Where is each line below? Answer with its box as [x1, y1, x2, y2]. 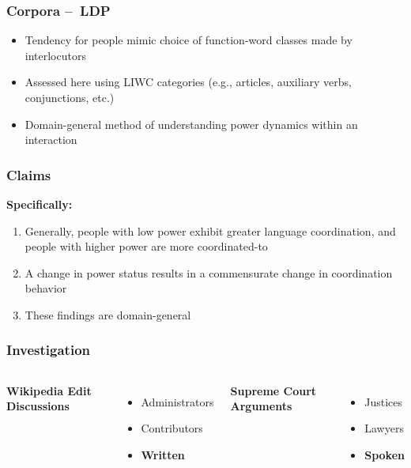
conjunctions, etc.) [25, 89, 115, 105]
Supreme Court [230, 382, 317, 398]
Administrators [141, 393, 214, 409]
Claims [6, 164, 51, 184]
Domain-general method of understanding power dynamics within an [25, 115, 358, 132]
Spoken [364, 446, 405, 462]
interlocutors [25, 47, 86, 63]
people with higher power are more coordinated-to [25, 238, 268, 255]
